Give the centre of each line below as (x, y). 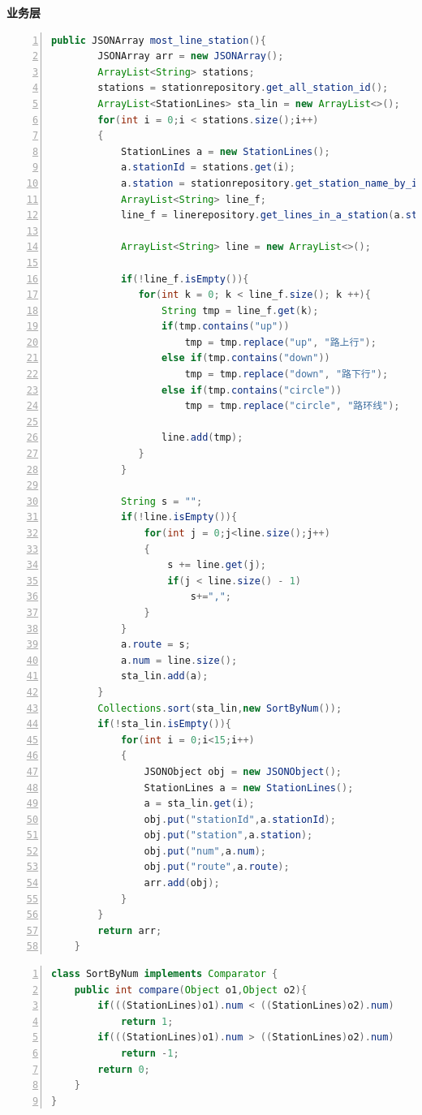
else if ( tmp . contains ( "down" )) (246, 358)
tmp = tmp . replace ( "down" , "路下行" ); (286, 375)
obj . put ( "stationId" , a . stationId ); (240, 819)
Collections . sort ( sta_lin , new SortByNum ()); (220, 708)
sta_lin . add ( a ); (164, 676)
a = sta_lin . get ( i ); (199, 804)
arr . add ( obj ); (182, 883)
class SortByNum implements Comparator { (165, 974)
